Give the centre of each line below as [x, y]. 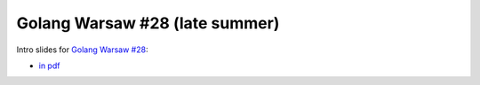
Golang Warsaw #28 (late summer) [148, 23]
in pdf [49, 66]
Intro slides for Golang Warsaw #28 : [82, 50]
